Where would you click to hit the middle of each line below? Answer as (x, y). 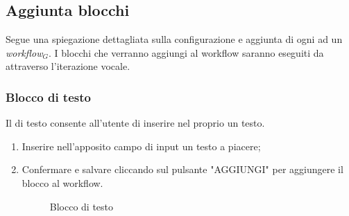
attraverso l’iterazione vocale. (68, 66)
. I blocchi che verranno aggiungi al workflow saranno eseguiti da (186, 52)
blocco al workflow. (62, 182)
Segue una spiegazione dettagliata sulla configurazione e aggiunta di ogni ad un (174, 39)
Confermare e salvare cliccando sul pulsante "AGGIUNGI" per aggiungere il (182, 169)
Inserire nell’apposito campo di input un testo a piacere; (141, 146)
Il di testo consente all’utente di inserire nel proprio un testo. (135, 123)
